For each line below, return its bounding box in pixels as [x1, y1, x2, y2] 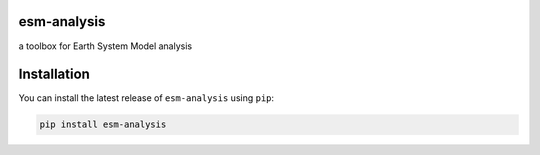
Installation [18, 66, 90, 83]
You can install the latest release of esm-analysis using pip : [18, 92, 275, 104]
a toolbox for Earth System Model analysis [18, 40, 193, 52]
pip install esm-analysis [39, 119, 167, 130]
